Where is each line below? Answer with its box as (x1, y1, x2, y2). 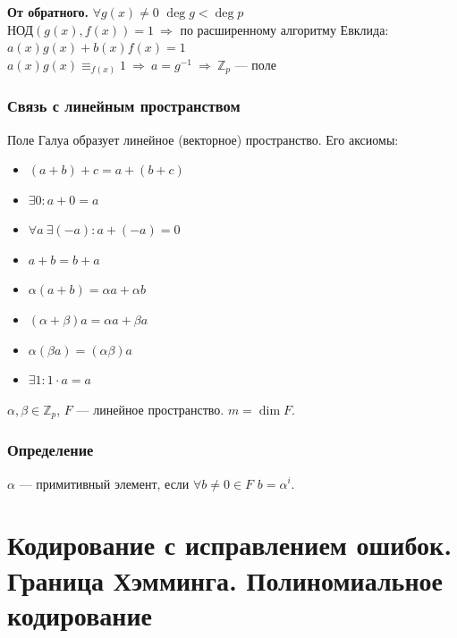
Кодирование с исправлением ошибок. (7, 526, 453, 563)
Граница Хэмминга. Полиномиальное (7, 561, 443, 598)
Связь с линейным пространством (7, 95, 241, 117)
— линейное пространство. (76, 399, 224, 418)
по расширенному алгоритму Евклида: (180, 20, 389, 38)
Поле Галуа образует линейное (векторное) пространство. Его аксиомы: (7, 130, 399, 148)
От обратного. (7, 3, 89, 21)
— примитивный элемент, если (19, 474, 190, 492)
